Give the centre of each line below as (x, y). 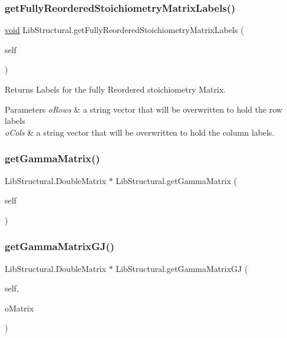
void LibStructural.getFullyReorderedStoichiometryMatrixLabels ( (124, 30)
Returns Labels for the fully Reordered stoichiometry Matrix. (116, 89)
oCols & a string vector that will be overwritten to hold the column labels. (140, 132)
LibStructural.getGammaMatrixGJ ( (182, 268)
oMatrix (19, 308)
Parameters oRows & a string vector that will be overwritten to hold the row (144, 109)
